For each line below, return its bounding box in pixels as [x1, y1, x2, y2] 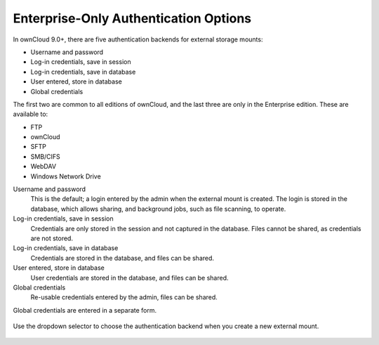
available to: [13, 110, 48, 119]
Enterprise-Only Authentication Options [13, 11, 252, 26]
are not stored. [30, 234, 74, 242]
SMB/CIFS [30, 152, 61, 161]
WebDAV [30, 162, 56, 171]
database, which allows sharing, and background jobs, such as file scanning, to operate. [30, 204, 286, 213]
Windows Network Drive [30, 172, 101, 181]
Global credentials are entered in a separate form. [13, 306, 157, 314]
